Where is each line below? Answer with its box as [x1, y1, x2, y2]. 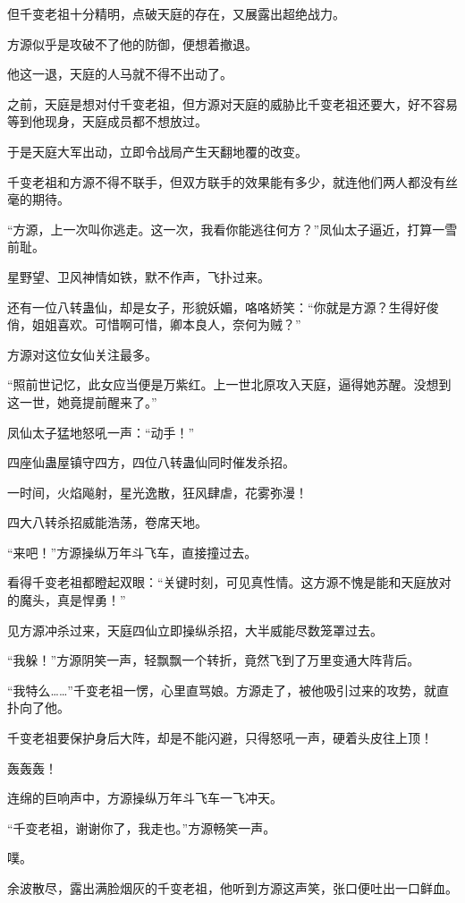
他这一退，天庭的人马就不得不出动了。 [7, 64, 232, 83]
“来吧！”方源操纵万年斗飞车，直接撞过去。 [7, 542, 258, 561]
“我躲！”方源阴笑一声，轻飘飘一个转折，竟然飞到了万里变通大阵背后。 [7, 651, 420, 669]
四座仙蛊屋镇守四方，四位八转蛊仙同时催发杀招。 [7, 453, 295, 472]
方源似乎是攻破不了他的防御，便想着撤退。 [7, 34, 258, 53]
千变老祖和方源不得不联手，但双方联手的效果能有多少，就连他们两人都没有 [7, 172, 445, 191]
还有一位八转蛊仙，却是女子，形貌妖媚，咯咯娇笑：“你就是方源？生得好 [7, 297, 427, 316]
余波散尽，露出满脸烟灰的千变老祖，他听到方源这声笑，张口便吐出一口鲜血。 [7, 879, 458, 897]
